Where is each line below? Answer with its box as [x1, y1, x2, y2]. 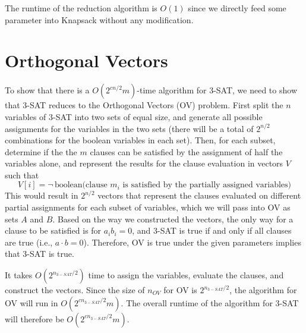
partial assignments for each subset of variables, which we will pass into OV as [5, 201, 291, 213]
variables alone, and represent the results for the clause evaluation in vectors [5, 157, 283, 169]
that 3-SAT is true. [5, 247, 74, 260]
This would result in [5, 189, 78, 202]
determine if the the [5, 145, 77, 158]
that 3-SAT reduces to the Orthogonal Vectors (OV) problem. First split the [5, 99, 283, 111]
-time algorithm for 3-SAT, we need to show [137, 84, 297, 96]
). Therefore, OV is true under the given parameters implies [83, 235, 301, 248]
